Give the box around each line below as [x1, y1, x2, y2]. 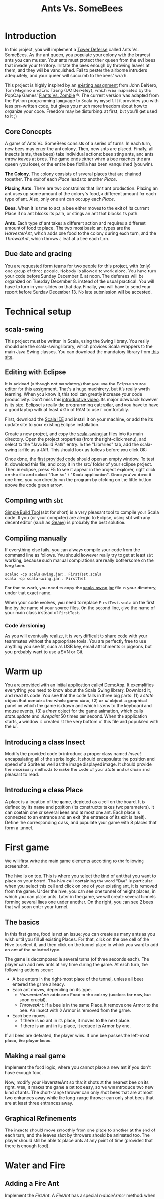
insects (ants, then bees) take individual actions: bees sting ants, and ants [5, 151, 154, 157]
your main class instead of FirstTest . [5, 610, 81, 615]
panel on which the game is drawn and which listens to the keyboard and [5, 703, 152, 709]
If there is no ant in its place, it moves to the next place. [19, 1018, 131, 1023]
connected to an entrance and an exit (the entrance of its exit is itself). [5, 814, 146, 820]
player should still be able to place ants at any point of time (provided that [5, 1138, 153, 1144]
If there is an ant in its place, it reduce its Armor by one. [19, 1023, 131, 1029]
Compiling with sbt [5, 496, 63, 504]
